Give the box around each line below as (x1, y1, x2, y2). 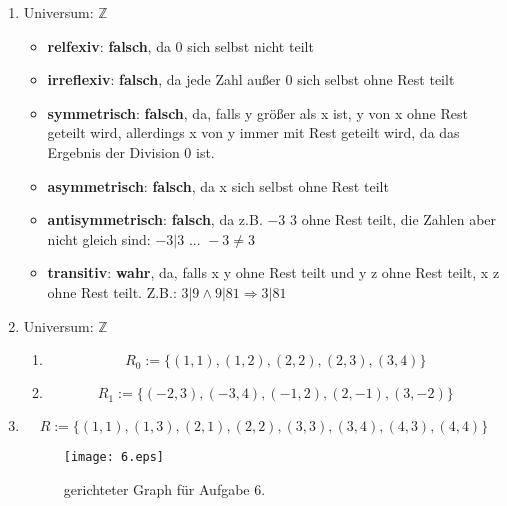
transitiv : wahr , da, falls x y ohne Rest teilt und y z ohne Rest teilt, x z (47, 262, 500, 283)
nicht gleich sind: (47, 228, 151, 249)
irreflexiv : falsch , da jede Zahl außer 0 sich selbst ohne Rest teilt (47, 69, 455, 90)
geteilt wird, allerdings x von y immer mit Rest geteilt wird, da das (47, 122, 460, 143)
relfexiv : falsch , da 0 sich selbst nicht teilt (47, 35, 314, 56)
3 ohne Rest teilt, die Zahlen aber (290, 209, 497, 230)
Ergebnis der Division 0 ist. (47, 141, 215, 162)
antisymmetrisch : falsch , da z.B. (47, 209, 263, 230)
